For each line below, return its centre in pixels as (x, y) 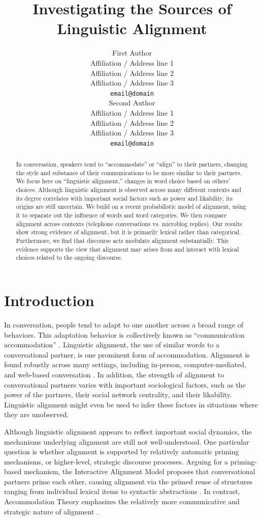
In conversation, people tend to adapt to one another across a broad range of (124, 324)
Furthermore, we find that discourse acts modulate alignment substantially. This (122, 241)
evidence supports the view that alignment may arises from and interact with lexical (127, 249)
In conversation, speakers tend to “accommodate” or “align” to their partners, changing (132, 164)
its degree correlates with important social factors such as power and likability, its (124, 198)
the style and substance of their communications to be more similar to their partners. (129, 172)
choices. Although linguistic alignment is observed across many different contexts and (129, 190)
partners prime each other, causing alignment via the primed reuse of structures (128, 481)
